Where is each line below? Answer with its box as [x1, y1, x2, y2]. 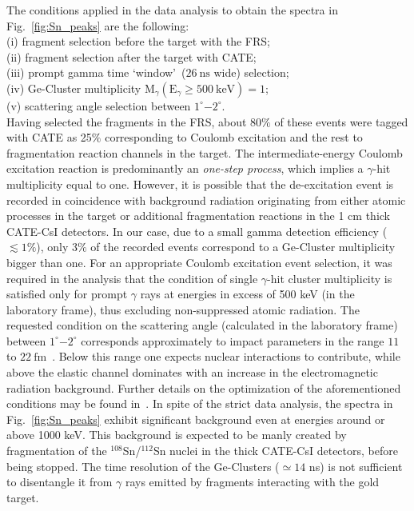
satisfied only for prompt [6, 285, 128, 302]
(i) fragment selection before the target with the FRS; [6, 33, 270, 50]
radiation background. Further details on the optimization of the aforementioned [6, 379, 401, 396]
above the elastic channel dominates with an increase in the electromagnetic [6, 364, 378, 381]
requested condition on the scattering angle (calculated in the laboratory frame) [6, 317, 398, 333]
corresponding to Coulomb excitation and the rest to [105, 129, 363, 146]
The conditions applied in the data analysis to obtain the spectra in [6, 2, 338, 18]
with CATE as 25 [6, 129, 92, 146]
